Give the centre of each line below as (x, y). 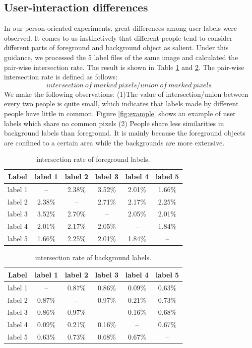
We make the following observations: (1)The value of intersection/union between (126, 94)
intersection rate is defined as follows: (61, 77)
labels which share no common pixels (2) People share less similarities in (114, 123)
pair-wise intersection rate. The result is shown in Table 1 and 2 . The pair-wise (124, 67)
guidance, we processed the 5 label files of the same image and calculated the (121, 57)
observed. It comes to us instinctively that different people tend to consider (118, 37)
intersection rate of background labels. (93, 257)
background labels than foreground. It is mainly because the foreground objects (125, 133)
